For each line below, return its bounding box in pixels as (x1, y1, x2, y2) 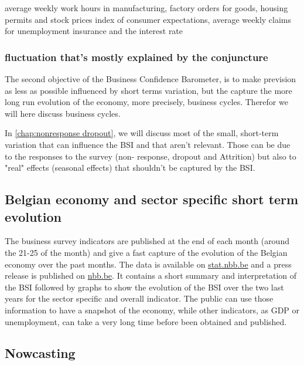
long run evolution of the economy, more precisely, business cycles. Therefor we (5, 96, 288, 108)
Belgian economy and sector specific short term (5, 190, 299, 208)
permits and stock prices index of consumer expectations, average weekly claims (5, 13, 292, 25)
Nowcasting (5, 344, 76, 362)
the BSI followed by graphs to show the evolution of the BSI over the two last (5, 280, 284, 293)
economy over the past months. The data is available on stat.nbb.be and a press (5, 258, 292, 270)
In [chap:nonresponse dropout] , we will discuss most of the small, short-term (5, 127, 279, 139)
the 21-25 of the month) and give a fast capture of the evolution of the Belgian (5, 246, 288, 258)
